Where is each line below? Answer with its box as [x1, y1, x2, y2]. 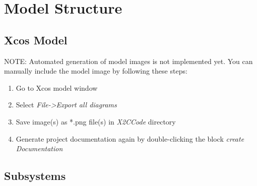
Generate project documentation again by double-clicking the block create [16, 133, 244, 144]
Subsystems [4, 168, 66, 183]
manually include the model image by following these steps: [4, 66, 187, 76]
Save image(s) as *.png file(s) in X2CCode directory [16, 116, 176, 127]
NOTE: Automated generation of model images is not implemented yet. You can [4, 55, 253, 66]
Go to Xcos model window [16, 82, 98, 93]
